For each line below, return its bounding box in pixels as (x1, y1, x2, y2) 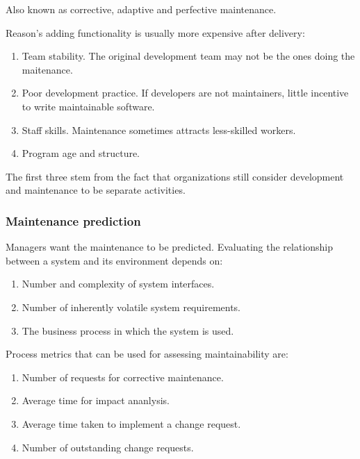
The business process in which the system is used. (22, 323, 234, 337)
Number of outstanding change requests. (22, 440, 194, 454)
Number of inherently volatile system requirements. (22, 299, 241, 314)
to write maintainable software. (22, 99, 155, 113)
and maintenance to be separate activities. (6, 183, 186, 197)
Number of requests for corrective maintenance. (22, 369, 224, 384)
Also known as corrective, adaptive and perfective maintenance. (6, 2, 277, 16)
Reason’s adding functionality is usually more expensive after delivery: (6, 25, 305, 40)
